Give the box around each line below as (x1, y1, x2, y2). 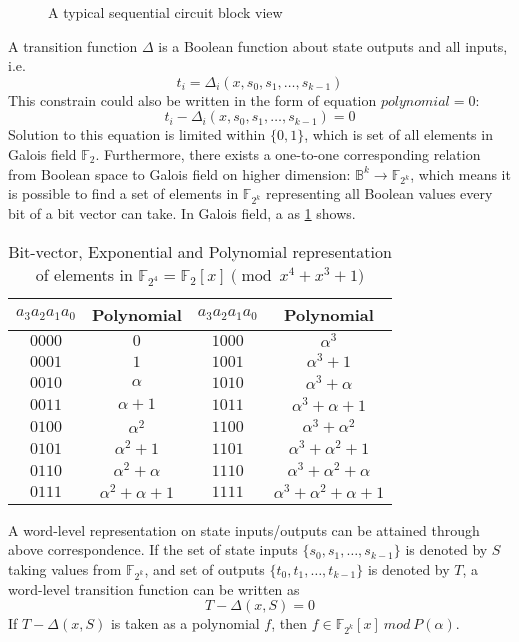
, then (271, 613, 308, 634)
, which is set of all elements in (304, 124, 493, 145)
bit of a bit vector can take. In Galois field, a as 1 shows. (8, 203, 356, 224)
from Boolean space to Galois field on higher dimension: (8, 163, 351, 184)
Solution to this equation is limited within (8, 124, 266, 145)
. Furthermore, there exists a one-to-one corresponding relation (95, 143, 481, 164)
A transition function (8, 35, 138, 56)
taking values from (8, 558, 122, 579)
